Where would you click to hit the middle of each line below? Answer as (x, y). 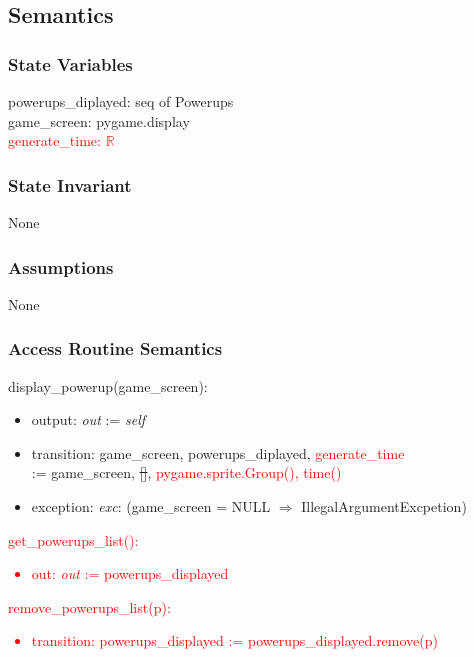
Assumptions (61, 266)
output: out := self (88, 419)
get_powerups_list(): (73, 539)
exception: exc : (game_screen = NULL (151, 506)
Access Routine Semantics (115, 348)
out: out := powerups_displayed (130, 573)
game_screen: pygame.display (99, 120)
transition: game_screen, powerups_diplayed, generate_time (218, 452)
